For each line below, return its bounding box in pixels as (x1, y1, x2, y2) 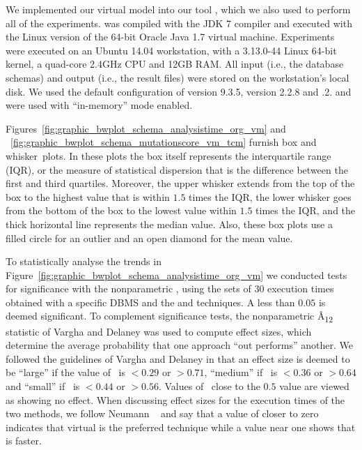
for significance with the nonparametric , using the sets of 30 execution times (6, 281, 334, 296)
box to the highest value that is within (6, 189, 170, 204)
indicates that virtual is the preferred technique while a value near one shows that (6, 419, 356, 434)
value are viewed (279, 378, 349, 393)
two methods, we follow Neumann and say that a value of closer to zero (6, 406, 319, 421)
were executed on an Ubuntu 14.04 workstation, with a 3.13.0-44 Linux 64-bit (6, 43, 337, 57)
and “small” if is (6, 378, 80, 393)
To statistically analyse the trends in (6, 254, 162, 269)
